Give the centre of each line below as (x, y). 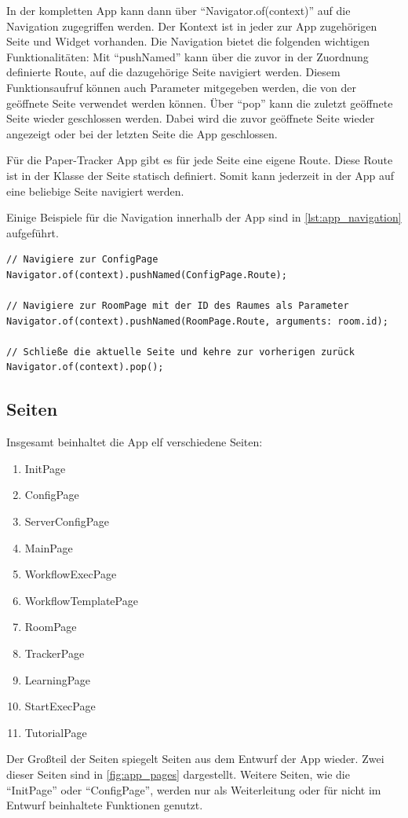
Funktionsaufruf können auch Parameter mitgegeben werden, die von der (181, 87)
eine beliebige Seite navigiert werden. (95, 191)
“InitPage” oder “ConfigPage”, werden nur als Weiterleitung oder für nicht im (194, 789)
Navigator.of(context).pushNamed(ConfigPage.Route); (147, 275)
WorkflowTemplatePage (81, 600)
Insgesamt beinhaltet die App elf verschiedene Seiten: (135, 442)
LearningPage (58, 679)
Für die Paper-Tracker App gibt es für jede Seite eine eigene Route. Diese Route (200, 160)
